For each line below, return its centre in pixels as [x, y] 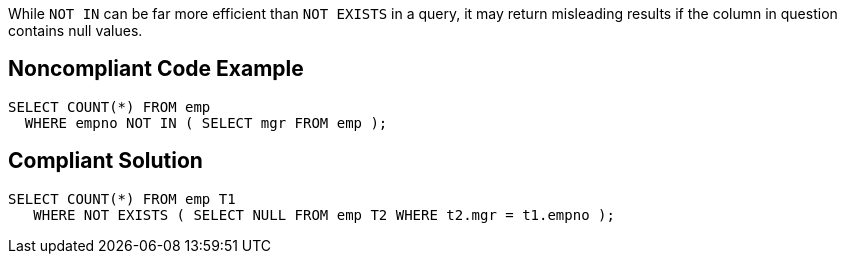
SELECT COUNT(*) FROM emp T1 [122, 198]
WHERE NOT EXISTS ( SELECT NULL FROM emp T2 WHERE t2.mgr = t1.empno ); [324, 214]
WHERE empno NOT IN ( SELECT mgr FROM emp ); [206, 122]
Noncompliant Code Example [156, 69]
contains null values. [75, 30]
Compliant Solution [105, 161]
